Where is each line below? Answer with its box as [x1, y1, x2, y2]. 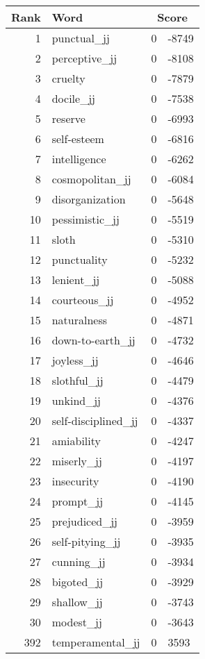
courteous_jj [51, 292, 114, 308]
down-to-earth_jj [51, 332, 136, 348]
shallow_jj [51, 594, 103, 610]
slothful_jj [51, 372, 104, 388]
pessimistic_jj [51, 211, 120, 227]
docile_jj [51, 90, 95, 106]
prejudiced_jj [51, 513, 118, 529]
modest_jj [51, 614, 102, 630]
